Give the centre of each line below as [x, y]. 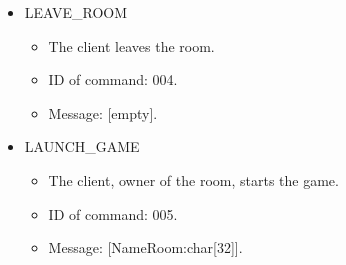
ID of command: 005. [113, 213]
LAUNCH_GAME [82, 146]
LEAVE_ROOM [76, 12]
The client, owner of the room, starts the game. [193, 179]
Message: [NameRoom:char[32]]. [145, 247]
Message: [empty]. [103, 112]
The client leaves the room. [131, 45]
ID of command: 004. [113, 79]
